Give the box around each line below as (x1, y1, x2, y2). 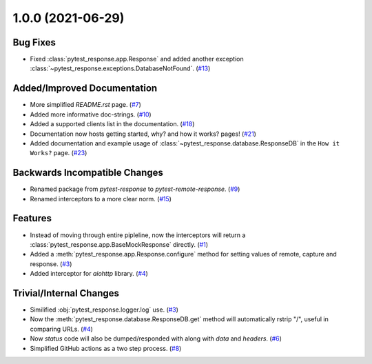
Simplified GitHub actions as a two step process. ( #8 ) (30, 344, 182, 352)
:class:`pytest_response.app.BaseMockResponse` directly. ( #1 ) (30, 240, 208, 248)
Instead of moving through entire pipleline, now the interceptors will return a (30, 231, 246, 239)
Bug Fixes (12, 37, 56, 48)
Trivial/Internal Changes (12, 287, 120, 299)
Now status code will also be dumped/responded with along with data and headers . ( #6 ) (30, 334, 282, 343)
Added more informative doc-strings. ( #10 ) (30, 110, 152, 119)
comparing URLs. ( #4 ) (30, 325, 93, 333)
